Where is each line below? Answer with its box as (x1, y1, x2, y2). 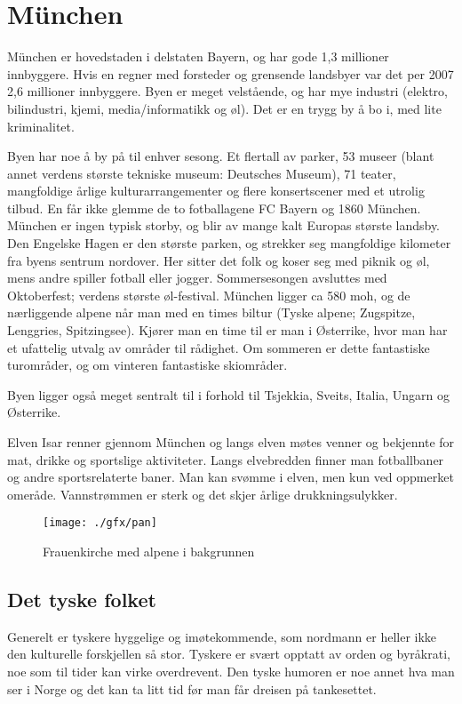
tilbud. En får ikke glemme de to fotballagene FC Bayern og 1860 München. (7, 198, 421, 217)
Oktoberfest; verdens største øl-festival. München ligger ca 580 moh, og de (7, 285, 410, 304)
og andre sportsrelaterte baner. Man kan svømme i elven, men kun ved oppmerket (7, 468, 454, 486)
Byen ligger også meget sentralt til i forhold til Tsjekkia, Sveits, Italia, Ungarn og (7, 385, 450, 404)
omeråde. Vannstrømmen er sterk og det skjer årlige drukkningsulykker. (7, 484, 398, 503)
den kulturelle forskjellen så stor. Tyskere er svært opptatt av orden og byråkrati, (7, 644, 450, 663)
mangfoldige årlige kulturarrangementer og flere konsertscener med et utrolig (7, 181, 425, 200)
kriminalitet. (7, 116, 75, 135)
